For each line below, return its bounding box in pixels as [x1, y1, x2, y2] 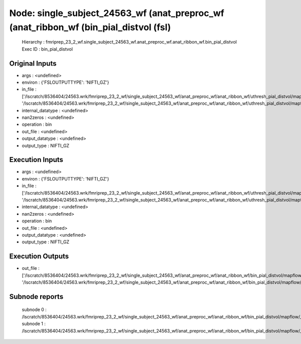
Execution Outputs [9, 252, 69, 261]
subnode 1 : [22, 321, 46, 327]
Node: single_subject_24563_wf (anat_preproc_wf [9, 8, 224, 19]
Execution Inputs [9, 155, 64, 164]
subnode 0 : [22, 306, 47, 313]
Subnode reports [9, 292, 64, 301]
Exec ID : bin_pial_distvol [22, 46, 73, 52]
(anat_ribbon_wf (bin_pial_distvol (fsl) [9, 22, 171, 33]
